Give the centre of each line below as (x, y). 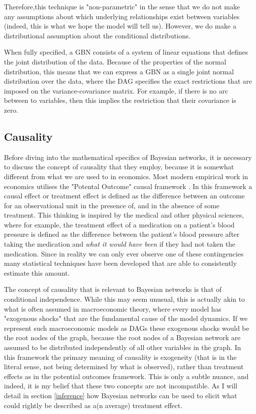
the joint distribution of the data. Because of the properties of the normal (115, 61)
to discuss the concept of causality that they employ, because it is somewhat (119, 167)
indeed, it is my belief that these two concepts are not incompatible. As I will (121, 386)
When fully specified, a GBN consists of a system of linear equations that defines (126, 52)
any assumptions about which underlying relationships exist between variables (122, 16)
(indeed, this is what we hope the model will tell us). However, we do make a (120, 26)
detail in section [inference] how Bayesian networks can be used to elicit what (121, 395)
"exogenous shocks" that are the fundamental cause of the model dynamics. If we (126, 318)
